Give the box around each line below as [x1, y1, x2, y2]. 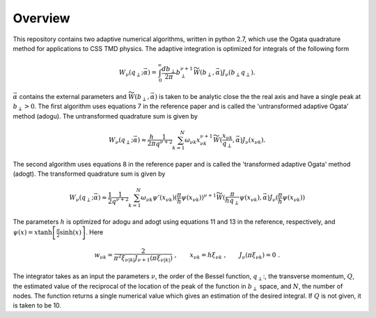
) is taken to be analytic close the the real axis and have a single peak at [154, 92, 361, 100]
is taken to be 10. [13, 301, 62, 310]
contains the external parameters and [19, 92, 127, 100]
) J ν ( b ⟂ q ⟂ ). [219, 68, 256, 78]
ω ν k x [185, 136, 201, 146]
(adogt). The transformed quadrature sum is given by [13, 169, 166, 178]
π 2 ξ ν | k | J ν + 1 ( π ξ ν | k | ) [113, 253, 173, 264]
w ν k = [94, 251, 113, 261]
